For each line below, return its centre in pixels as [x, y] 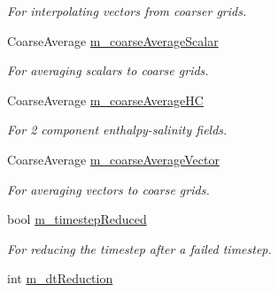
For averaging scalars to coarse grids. [108, 70]
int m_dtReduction [60, 278]
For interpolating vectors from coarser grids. [127, 11]
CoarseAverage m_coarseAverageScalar [113, 40]
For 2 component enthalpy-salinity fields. [117, 130]
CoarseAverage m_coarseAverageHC [105, 100]
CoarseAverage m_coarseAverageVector [113, 159]
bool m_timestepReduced [77, 219]
